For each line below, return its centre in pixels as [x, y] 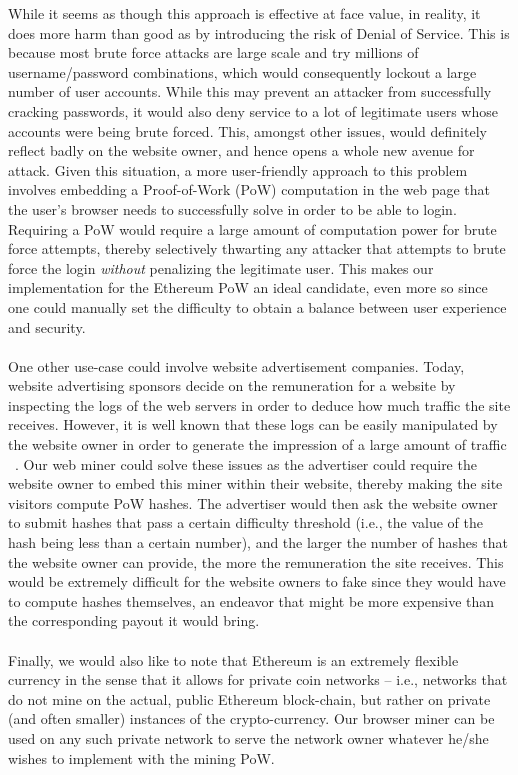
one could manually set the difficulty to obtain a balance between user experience [257, 306]
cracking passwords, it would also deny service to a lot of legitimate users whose [253, 110]
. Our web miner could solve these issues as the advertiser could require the [246, 463]
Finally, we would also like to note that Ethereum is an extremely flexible [233, 659]
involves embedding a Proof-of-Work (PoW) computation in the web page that [249, 189]
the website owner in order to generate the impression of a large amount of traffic [257, 444]
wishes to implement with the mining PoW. [141, 757]
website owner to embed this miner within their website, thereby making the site [255, 483]
